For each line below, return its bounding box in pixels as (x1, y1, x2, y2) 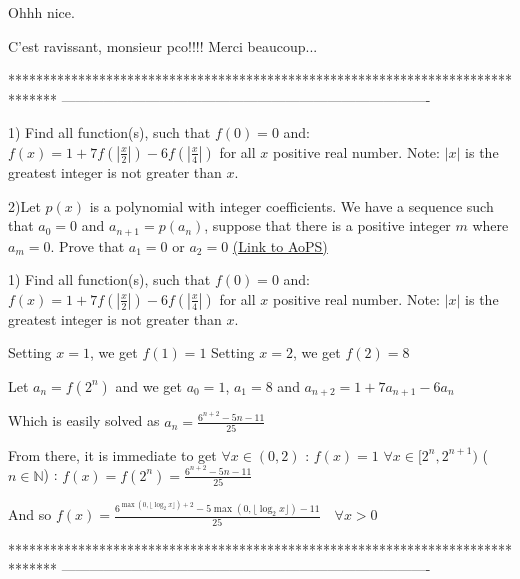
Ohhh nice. (8, 2, 75, 22)
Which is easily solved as (8, 410, 160, 431)
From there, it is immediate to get (8, 444, 217, 465)
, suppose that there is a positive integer (204, 215, 451, 236)
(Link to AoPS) (232, 235, 328, 256)
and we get (115, 375, 182, 396)
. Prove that (50, 235, 125, 256)
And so (8, 504, 52, 525)
